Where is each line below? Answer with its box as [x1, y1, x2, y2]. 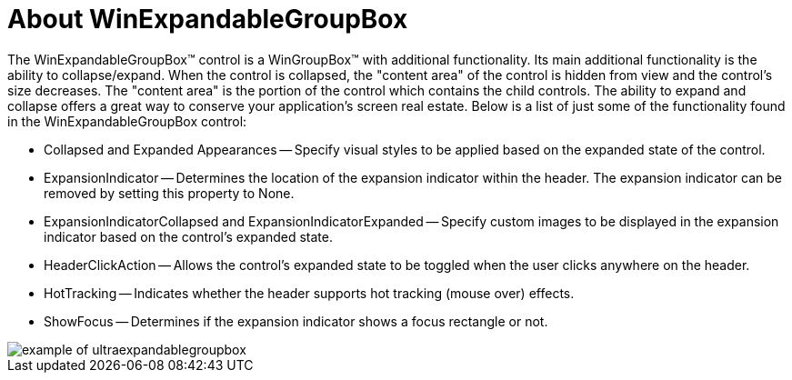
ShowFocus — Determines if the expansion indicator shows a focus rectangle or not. [44, 313, 548, 329]
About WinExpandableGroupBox [7, 4, 408, 35]
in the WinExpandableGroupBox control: [7, 113, 247, 129]
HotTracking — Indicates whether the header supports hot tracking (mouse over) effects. [44, 285, 575, 301]
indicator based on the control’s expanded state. [44, 228, 333, 245]
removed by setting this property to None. [44, 185, 295, 201]
